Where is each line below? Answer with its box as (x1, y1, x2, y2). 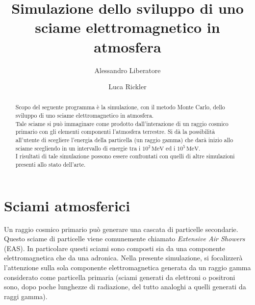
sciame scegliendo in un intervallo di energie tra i (15, 144, 141, 152)
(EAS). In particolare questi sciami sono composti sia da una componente (4, 243, 225, 253)
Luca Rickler (108, 81, 147, 92)
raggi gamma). (4, 291, 48, 301)
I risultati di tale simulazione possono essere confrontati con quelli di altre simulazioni (15, 152, 235, 160)
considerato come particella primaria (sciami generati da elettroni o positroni (4, 272, 235, 282)
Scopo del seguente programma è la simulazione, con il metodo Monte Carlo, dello (15, 103, 225, 111)
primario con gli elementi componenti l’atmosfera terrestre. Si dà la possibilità (15, 127, 215, 136)
